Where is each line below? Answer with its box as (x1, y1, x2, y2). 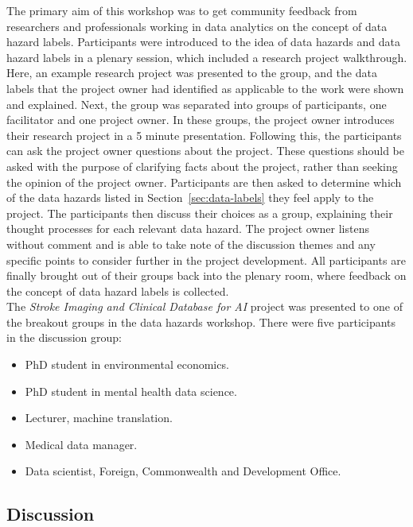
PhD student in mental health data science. (25, 382, 237, 399)
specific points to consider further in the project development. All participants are (6, 251, 406, 268)
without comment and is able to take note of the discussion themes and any (6, 235, 376, 252)
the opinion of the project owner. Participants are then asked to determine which (6, 173, 402, 190)
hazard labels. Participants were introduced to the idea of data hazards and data (6, 33, 400, 50)
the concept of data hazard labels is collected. (6, 282, 229, 299)
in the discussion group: (6, 329, 122, 346)
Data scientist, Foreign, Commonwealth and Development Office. (25, 463, 341, 479)
